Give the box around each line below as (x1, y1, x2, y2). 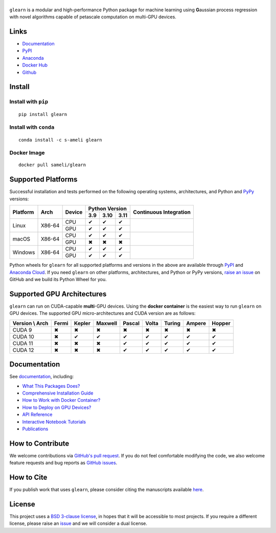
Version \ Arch (12, 319, 49, 327)
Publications (22, 426, 49, 432)
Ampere (186, 319, 206, 327)
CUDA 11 (12, 340, 33, 347)
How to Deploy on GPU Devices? (22, 404, 91, 410)
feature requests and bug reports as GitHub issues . (9, 460, 118, 466)
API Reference (22, 411, 53, 418)
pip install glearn (18, 111, 67, 117)
